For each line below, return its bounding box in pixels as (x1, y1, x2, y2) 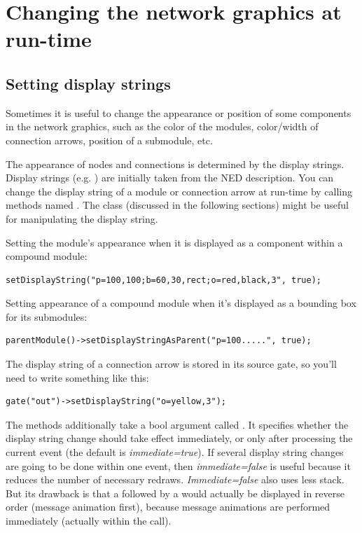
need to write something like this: (6, 370, 149, 385)
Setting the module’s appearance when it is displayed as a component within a (6, 235, 343, 249)
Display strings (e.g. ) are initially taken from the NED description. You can (6, 170, 334, 185)
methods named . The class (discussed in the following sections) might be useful (6, 198, 349, 212)
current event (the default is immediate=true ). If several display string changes (6, 445, 344, 459)
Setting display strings (6, 72, 171, 94)
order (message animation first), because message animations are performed (6, 499, 330, 514)
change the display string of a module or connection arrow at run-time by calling (6, 184, 353, 198)
